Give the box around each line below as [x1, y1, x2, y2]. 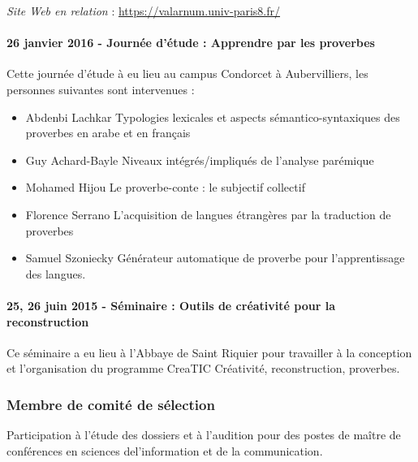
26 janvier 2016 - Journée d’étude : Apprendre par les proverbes [6, 34, 375, 51]
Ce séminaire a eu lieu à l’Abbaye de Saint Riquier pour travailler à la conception [6, 343, 412, 361]
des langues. [25, 265, 86, 282]
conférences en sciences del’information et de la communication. [6, 442, 323, 459]
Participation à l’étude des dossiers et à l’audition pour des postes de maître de [6, 426, 401, 443]
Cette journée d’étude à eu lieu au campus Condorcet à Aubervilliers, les [6, 65, 368, 82]
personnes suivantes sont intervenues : [6, 80, 195, 97]
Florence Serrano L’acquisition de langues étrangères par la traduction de [25, 205, 391, 222]
